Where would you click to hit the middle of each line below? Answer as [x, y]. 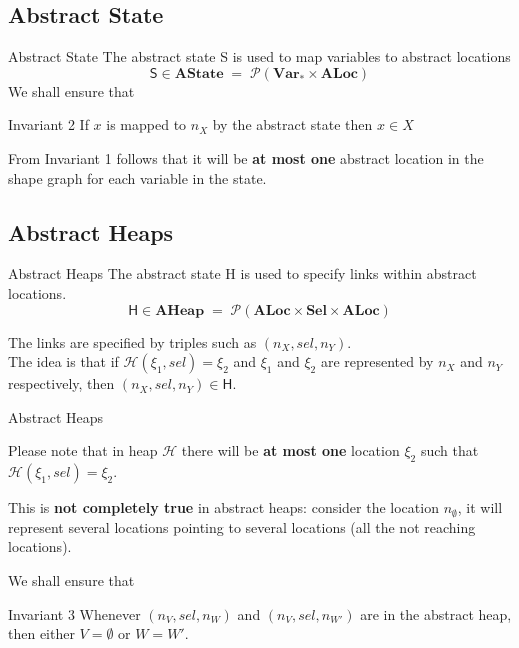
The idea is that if [63, 361]
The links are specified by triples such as [132, 341]
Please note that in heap [83, 450]
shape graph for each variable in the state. [137, 177]
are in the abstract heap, [436, 613]
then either [41, 633]
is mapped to [146, 124]
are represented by [377, 361]
